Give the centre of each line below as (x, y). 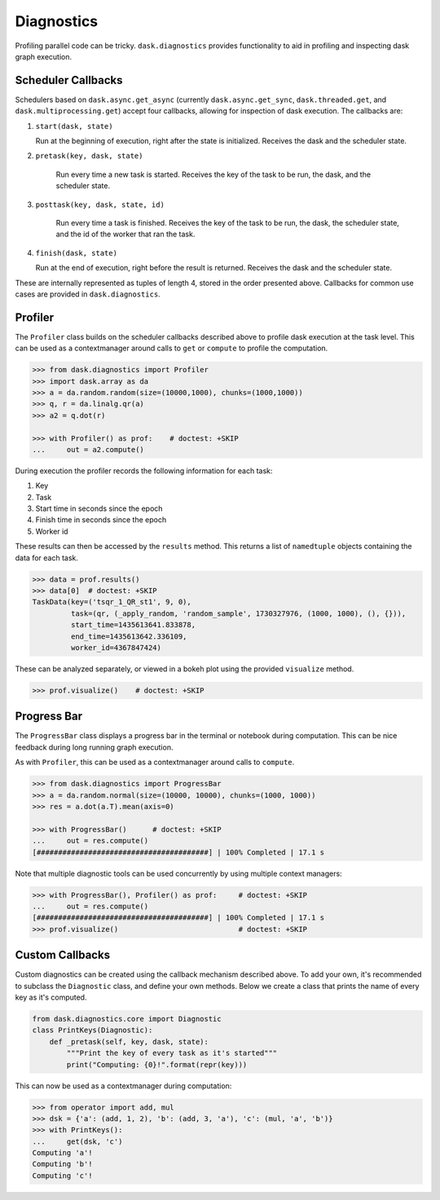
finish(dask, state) (77, 253)
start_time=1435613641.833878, (133, 625)
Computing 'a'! (62, 1153)
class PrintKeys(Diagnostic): (92, 1030)
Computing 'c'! (62, 1176)
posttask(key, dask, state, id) (100, 204)
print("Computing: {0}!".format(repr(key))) (157, 1064)
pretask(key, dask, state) (89, 156)
